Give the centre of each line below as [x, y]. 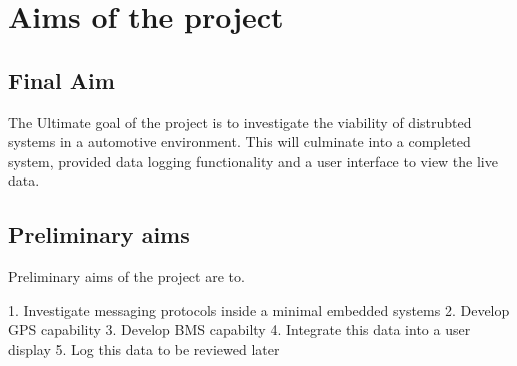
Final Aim [61, 79]
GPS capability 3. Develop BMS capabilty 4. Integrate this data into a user [239, 329]
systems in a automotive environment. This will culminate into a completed [239, 141]
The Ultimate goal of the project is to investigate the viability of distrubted [240, 121]
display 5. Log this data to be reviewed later [144, 348]
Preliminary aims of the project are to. [126, 276]
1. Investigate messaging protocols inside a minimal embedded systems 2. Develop [259, 309]
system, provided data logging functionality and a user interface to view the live [253, 160]
